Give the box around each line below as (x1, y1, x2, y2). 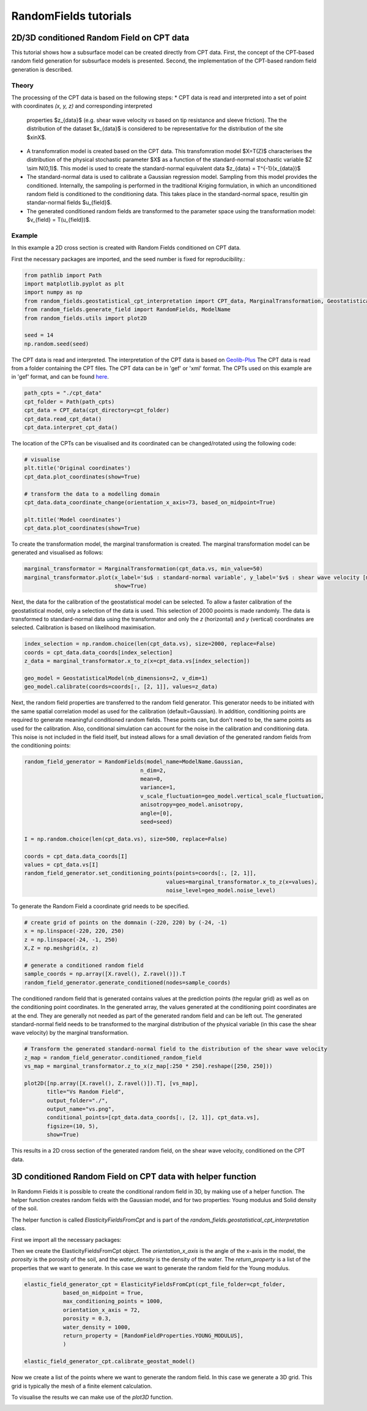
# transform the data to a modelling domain (24, 490, 160, 497)
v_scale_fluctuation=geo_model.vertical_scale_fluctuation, (140, 792, 324, 800)
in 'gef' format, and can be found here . (11, 373, 109, 380)
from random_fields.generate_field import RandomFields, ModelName (24, 306, 231, 313)
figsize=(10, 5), (46, 1122, 99, 1130)
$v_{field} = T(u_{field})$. (26, 216, 91, 224)
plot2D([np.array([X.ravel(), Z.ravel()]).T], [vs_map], (24, 1080, 199, 1087)
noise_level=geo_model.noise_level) (166, 887, 276, 894)
